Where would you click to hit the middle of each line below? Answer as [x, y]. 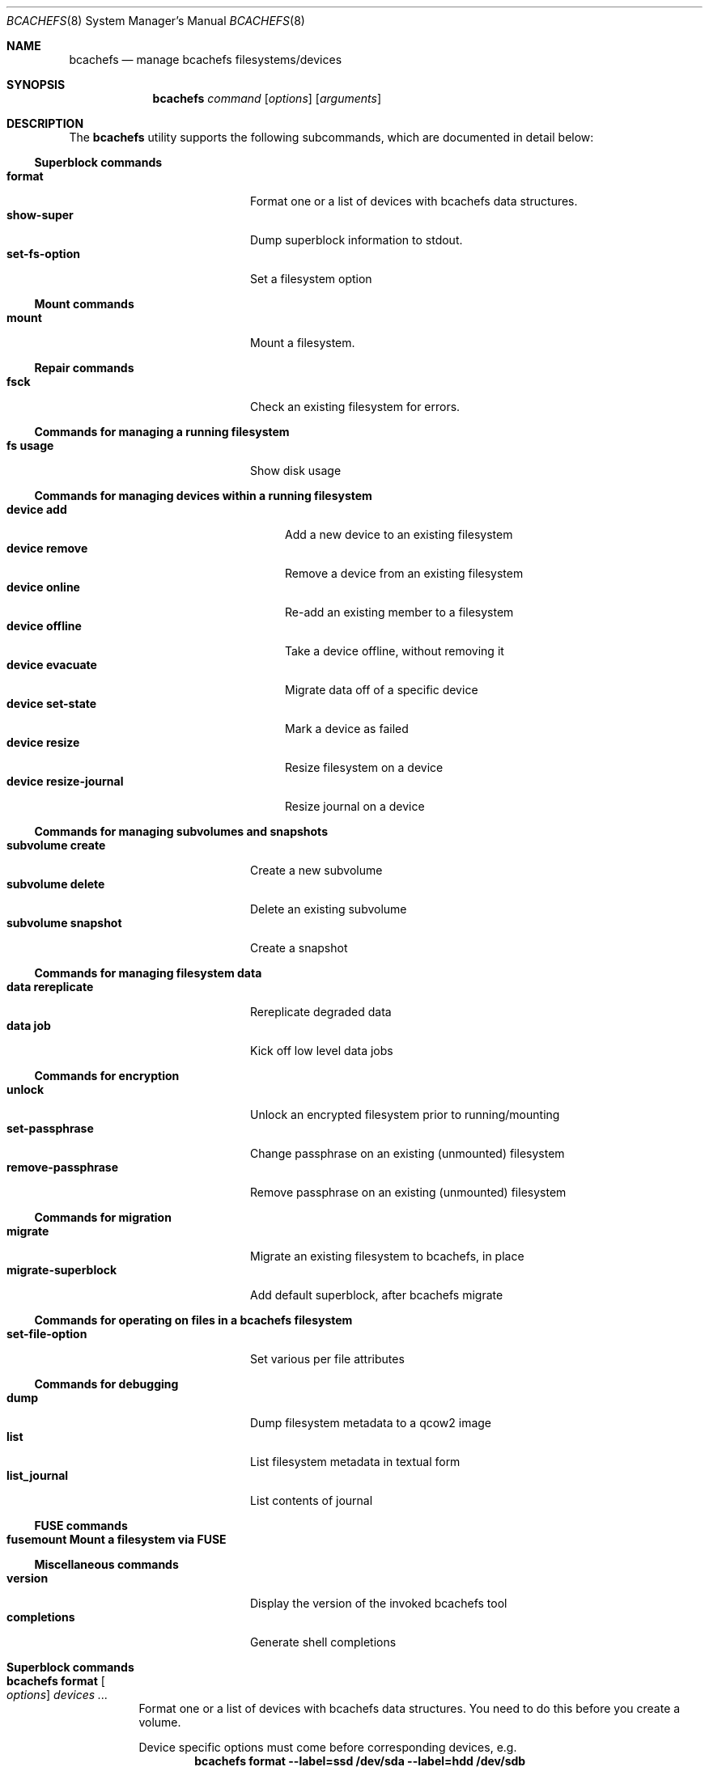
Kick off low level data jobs [322, 1051]
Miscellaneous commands [106, 1564]
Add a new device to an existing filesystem [399, 534]
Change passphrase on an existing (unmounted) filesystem [408, 1153]
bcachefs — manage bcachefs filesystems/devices [206, 59]
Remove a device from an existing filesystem [404, 573]
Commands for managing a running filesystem [162, 432]
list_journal [38, 1475]
